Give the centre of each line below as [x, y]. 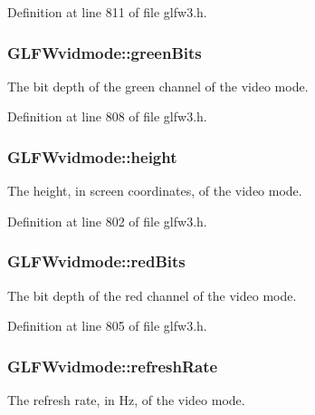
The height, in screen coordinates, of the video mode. [155, 191]
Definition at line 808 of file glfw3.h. [107, 116]
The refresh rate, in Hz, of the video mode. [126, 400]
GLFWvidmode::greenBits [105, 52]
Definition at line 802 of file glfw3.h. [107, 221]
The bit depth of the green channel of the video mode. [158, 86]
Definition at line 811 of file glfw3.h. [107, 12]
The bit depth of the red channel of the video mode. [152, 295]
